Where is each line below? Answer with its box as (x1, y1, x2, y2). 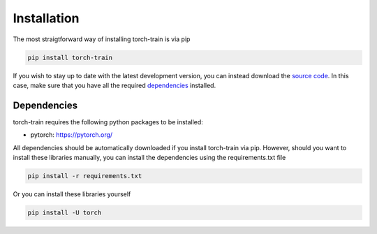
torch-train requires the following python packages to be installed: (13, 117, 204, 126)
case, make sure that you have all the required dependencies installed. (13, 81, 216, 89)
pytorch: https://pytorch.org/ (30, 131, 113, 139)
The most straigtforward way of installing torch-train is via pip (13, 35, 191, 43)
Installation (13, 10, 80, 26)
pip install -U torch (27, 208, 102, 217)
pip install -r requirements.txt (27, 172, 142, 180)
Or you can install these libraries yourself (13, 189, 131, 198)
